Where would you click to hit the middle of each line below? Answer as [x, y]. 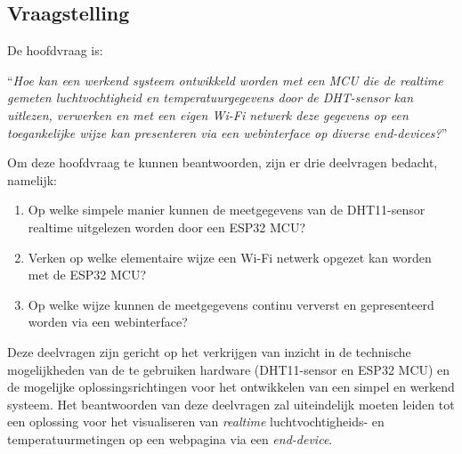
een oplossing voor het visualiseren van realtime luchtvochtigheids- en [196, 422]
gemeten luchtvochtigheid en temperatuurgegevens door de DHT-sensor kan [211, 97]
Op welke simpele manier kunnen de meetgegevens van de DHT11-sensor [227, 210]
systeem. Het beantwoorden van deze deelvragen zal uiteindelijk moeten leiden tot [231, 404]
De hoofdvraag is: [55, 50]
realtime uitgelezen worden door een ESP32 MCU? [167, 227]
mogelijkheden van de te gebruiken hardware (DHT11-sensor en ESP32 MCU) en [229, 369]
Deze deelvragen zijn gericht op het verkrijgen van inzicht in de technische [209, 351]
